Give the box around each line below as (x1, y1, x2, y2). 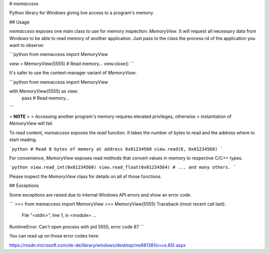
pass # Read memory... (21, 95, 69, 101)
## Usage (9, 19, 30, 25)
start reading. (9, 136, 37, 142)
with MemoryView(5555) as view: (9, 88, 78, 94)
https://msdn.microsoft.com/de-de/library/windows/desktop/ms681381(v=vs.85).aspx (9, 242, 186, 248)
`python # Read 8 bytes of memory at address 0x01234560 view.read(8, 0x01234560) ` (9, 146, 223, 152)
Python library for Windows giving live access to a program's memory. (9, 10, 154, 16)
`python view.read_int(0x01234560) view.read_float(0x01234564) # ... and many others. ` (9, 164, 236, 170)
